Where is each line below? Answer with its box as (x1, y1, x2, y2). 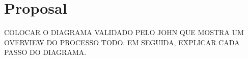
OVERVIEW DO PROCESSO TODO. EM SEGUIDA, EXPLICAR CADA (4, 37, 240, 47)
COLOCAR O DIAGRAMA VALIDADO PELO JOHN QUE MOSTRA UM (4, 27, 244, 38)
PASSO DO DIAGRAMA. (4, 47, 87, 57)
